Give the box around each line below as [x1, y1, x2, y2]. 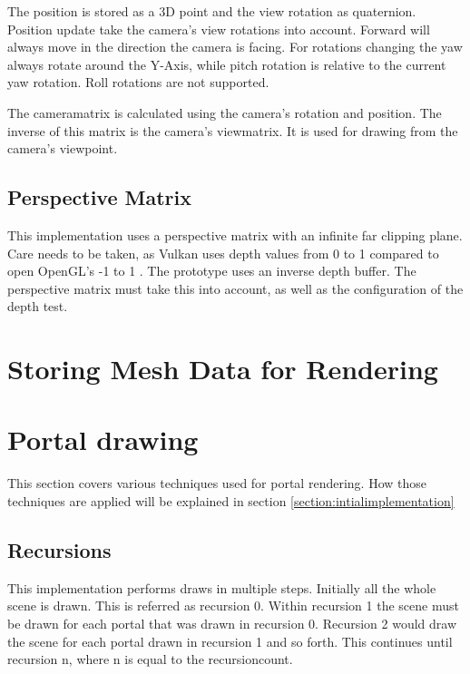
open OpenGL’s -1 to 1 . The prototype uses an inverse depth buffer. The [7, 261, 416, 280]
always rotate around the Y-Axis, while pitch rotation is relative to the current [7, 54, 446, 73]
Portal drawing [7, 421, 199, 458]
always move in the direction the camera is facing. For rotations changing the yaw [7, 37, 463, 56]
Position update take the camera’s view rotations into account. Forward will [7, 19, 430, 38]
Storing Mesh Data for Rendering [7, 350, 438, 387]
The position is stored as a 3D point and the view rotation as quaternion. [7, 2, 416, 20]
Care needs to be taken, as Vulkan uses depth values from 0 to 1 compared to [7, 243, 439, 262]
